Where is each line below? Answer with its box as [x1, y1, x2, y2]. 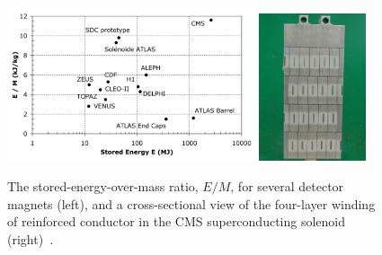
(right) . [7, 229, 54, 248]
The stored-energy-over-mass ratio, [7, 176, 199, 195]
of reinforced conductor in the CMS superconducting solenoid [7, 212, 346, 231]
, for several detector [230, 176, 344, 195]
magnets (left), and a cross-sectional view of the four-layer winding [7, 194, 376, 213]
